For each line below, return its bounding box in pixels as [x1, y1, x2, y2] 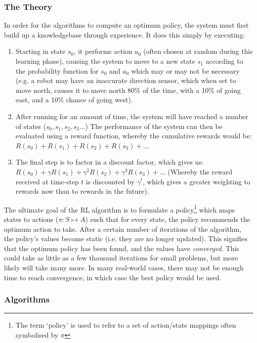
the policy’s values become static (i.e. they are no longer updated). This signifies [4, 233, 248, 244]
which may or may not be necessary [131, 65, 240, 76]
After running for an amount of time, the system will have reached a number [15, 111, 249, 121]
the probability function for [15, 65, 99, 76]
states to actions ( [4, 214, 58, 224]
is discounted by [86, 176, 135, 186]
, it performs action [74, 46, 132, 56]
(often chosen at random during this [143, 46, 253, 56]
